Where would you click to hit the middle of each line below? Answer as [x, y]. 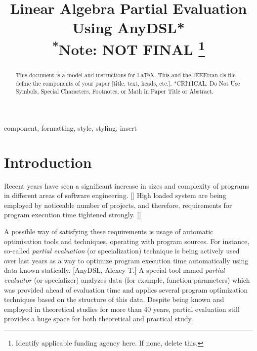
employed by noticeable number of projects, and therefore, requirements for [118, 205]
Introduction [48, 162]
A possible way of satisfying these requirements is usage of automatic [109, 231]
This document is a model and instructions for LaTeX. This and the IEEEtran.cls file [126, 75]
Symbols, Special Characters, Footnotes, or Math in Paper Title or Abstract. [114, 91]
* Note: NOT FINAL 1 [128, 48]
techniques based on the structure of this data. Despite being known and [114, 299]
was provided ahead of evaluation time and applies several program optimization [126, 289]
